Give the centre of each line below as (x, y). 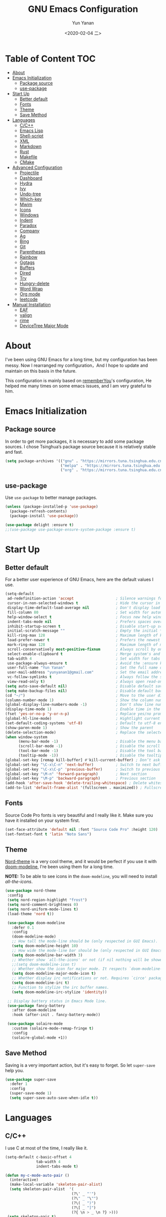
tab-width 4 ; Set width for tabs (84, 659)
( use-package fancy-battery (36, 1006)
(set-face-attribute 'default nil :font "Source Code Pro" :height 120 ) (82, 829)
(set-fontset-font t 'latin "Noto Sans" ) (48, 834)
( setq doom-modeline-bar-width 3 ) (47, 955)
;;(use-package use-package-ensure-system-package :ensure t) (70, 530)
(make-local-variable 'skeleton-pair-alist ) (56, 1185)
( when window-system (26, 737)
